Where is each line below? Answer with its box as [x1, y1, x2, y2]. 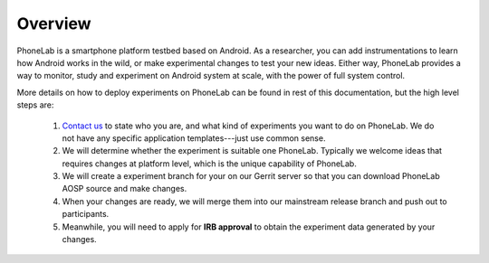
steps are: [16, 99, 54, 110]
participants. [62, 209, 110, 220]
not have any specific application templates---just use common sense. [62, 132, 326, 144]
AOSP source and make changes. [62, 183, 187, 194]
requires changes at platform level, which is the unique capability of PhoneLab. [62, 158, 357, 169]
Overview [16, 14, 91, 33]
